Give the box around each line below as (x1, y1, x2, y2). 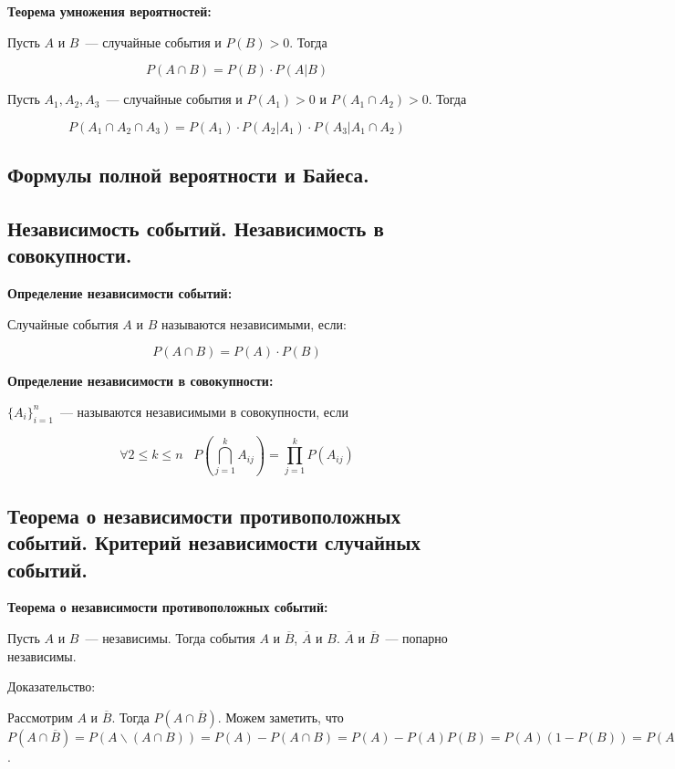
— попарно (385, 629, 448, 648)
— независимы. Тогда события (85, 629, 255, 648)
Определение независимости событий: (7, 284, 233, 303)
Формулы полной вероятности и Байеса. (7, 161, 369, 189)
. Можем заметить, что (217, 707, 344, 726)
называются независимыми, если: (161, 314, 347, 333)
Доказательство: (7, 677, 96, 696)
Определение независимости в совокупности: (7, 371, 274, 390)
